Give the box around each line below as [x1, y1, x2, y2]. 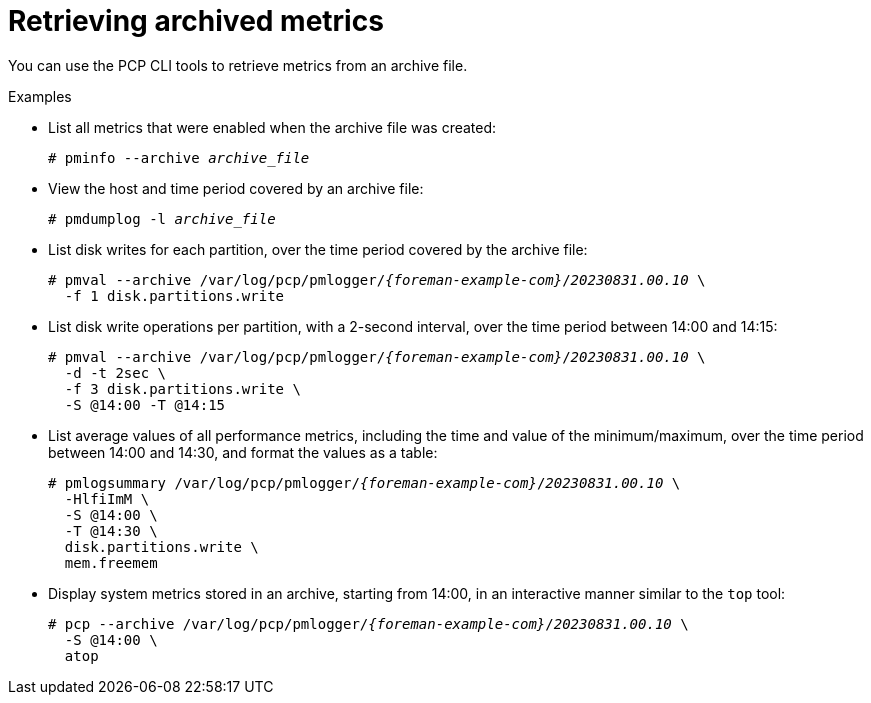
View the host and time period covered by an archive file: [48, 179, 424, 197]
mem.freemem [64, 554, 158, 571]
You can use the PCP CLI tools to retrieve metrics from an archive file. [8, 56, 468, 74]
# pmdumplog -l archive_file [48, 210, 276, 227]
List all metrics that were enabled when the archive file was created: [48, 118, 497, 136]
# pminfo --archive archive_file [48, 149, 310, 166]
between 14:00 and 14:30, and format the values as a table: [48, 443, 438, 461]
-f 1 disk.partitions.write [64, 287, 285, 304]
